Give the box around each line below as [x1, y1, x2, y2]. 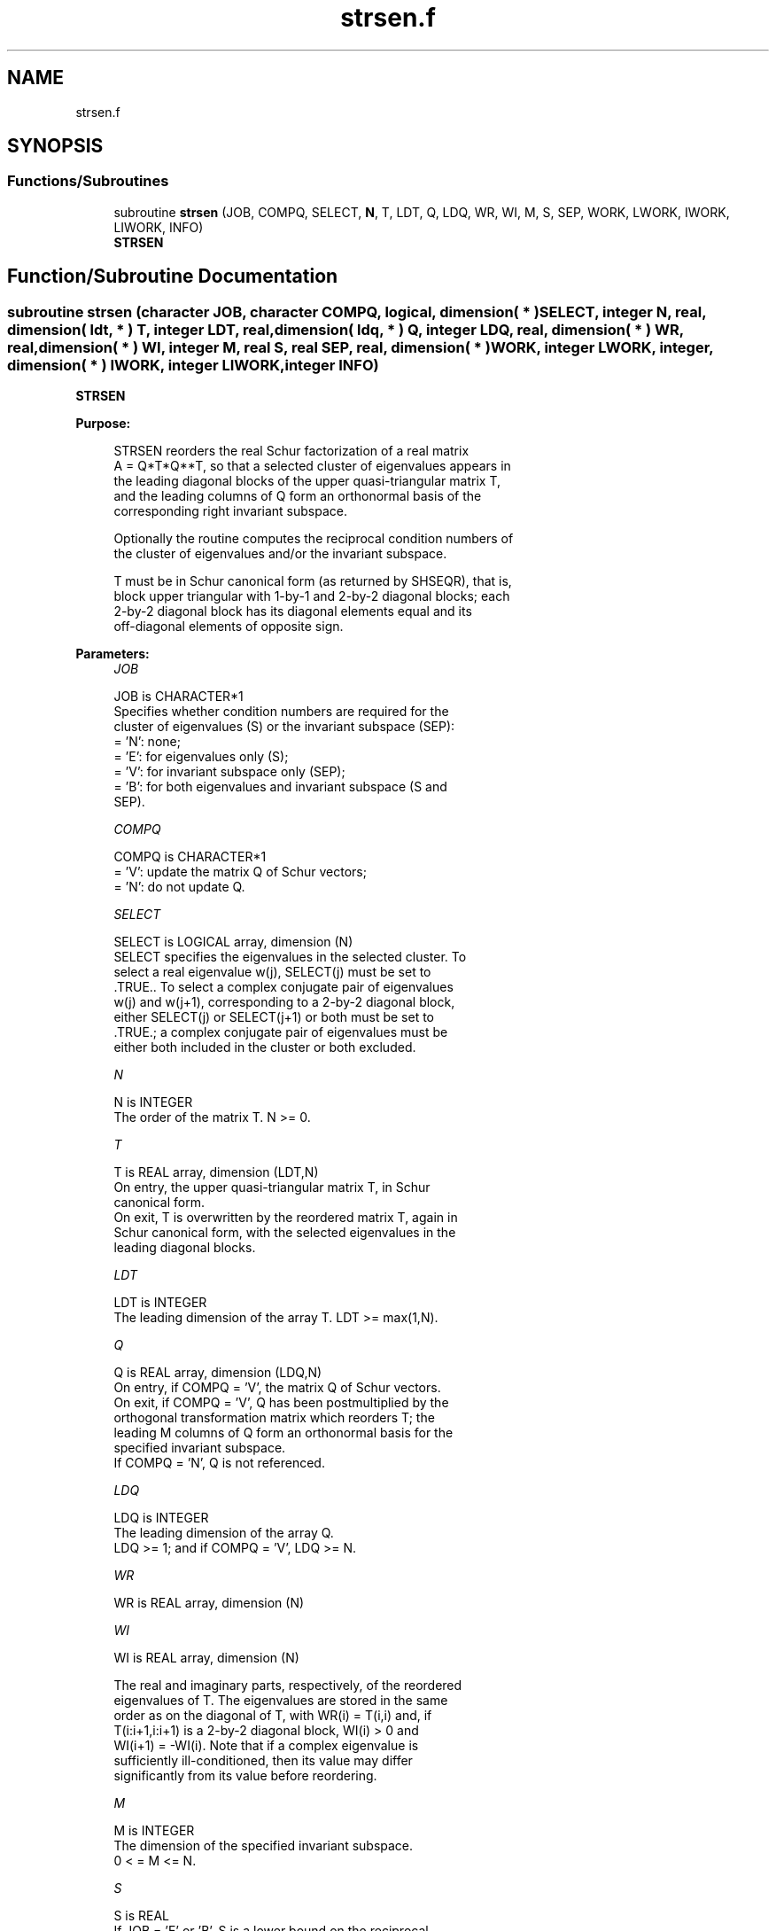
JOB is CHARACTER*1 [113, 689, 244, 705]
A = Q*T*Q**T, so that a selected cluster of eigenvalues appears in [113, 458, 511, 474]
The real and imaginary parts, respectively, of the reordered [113, 1678, 462, 1694]
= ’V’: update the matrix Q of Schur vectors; [113, 864, 367, 880]
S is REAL [113, 1908, 170, 1924]
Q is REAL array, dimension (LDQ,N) [113, 1365, 322, 1381]
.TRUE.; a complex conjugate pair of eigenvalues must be [113, 1024, 448, 1040]
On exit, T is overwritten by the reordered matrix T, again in [113, 1210, 458, 1226]
